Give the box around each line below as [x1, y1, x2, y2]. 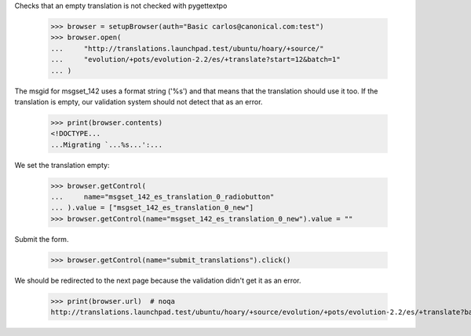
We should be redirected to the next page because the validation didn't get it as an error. [14, 276, 301, 285]
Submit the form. [14, 234, 69, 243]
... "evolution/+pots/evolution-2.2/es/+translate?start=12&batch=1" [50, 55, 341, 64]
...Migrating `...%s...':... [50, 140, 163, 149]
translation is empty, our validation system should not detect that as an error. [14, 97, 263, 106]
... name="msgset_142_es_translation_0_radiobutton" [50, 192, 275, 202]
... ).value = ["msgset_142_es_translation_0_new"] [50, 203, 254, 212]
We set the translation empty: [14, 160, 110, 170]
